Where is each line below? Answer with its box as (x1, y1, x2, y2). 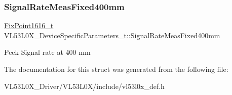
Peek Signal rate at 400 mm (4, 47, 91, 57)
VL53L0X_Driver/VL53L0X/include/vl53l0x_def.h (4, 80, 165, 91)
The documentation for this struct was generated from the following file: (4, 64, 228, 74)
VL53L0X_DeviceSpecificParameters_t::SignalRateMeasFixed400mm (4, 30, 220, 40)
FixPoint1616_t (4, 20, 54, 31)
